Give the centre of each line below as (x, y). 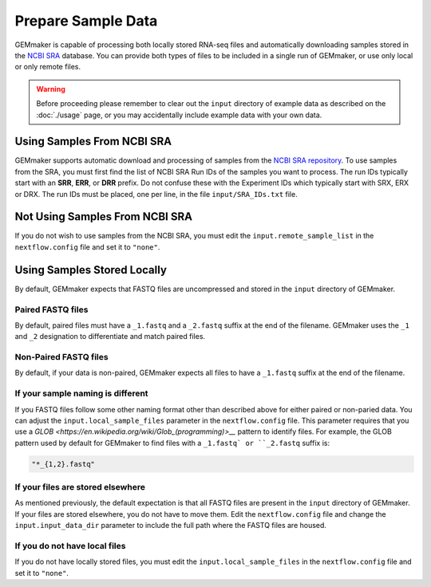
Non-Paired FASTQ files (61, 357)
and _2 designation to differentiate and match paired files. (110, 337)
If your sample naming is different (81, 393)
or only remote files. (48, 67)
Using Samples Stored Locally (91, 270)
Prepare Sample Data (86, 21)
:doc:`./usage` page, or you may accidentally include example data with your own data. (179, 115)
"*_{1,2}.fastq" (63, 464)
